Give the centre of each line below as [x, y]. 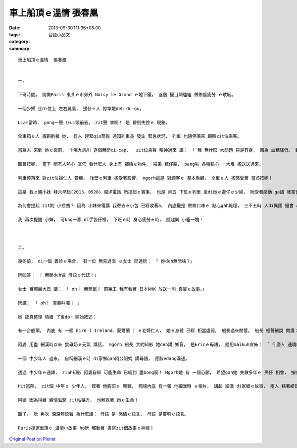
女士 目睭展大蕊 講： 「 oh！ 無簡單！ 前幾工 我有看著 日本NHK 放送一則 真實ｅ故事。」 [112, 289]
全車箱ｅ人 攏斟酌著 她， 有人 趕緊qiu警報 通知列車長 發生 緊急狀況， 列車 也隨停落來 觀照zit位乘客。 [130, 136]
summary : [20, 48]
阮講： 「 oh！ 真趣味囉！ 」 [50, 303]
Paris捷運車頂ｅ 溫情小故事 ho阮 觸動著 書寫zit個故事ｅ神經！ [86, 428]
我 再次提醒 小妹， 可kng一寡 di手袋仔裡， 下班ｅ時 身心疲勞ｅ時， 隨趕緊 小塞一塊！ [111, 220]
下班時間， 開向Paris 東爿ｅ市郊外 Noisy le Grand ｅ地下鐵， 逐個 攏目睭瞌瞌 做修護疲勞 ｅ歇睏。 [127, 95]
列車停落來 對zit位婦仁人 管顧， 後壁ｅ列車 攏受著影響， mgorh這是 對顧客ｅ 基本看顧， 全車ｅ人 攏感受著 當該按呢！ [146, 178]
